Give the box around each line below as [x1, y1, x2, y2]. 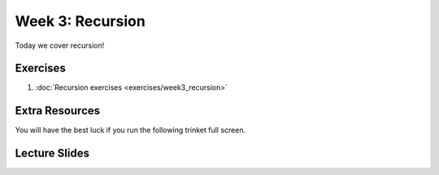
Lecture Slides [15, 147, 89, 160]
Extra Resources [15, 104, 101, 117]
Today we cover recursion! [15, 41, 105, 50]
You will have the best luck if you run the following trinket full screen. [15, 126, 246, 135]
